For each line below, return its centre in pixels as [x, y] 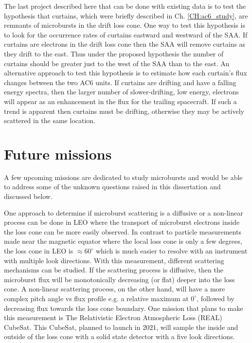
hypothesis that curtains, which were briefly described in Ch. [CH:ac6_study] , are [126, 15]
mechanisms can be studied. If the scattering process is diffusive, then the [114, 270]
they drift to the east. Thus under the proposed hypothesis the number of [114, 53]
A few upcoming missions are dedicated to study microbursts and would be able [123, 177]
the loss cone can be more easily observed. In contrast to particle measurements [123, 231]
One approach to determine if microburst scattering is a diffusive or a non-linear [124, 212]
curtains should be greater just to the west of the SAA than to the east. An [117, 63]
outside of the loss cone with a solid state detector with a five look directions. [119, 336]
